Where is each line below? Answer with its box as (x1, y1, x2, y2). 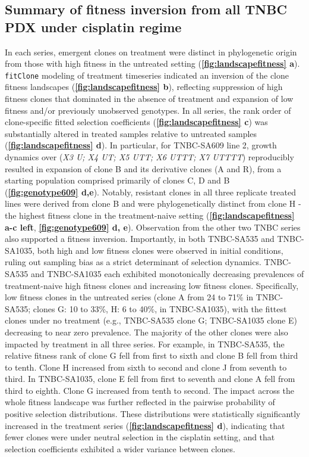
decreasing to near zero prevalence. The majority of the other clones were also (5, 325, 288, 338)
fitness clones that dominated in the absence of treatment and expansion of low (5, 92, 294, 105)
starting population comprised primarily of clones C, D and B (5, 174, 230, 186)
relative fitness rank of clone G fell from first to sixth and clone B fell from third (5, 349, 298, 362)
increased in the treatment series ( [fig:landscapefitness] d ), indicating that (5, 419, 285, 431)
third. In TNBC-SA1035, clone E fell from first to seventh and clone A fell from (5, 372, 295, 385)
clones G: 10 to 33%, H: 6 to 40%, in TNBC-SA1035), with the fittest (33, 302, 287, 315)
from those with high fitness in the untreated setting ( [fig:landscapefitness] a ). (5, 57, 300, 70)
